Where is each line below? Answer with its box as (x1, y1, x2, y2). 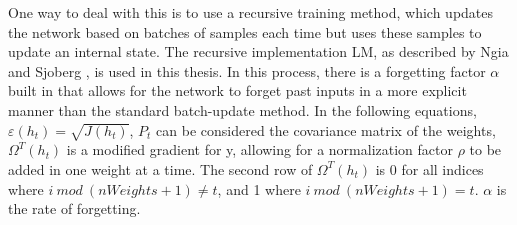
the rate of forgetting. (8, 198, 141, 219)
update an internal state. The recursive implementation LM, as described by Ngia (8, 41, 509, 62)
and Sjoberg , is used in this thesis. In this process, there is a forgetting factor (8, 60, 486, 81)
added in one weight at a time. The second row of (8, 158, 313, 179)
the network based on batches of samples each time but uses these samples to (8, 21, 482, 42)
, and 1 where (217, 178, 301, 199)
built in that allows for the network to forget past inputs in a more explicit (8, 80, 467, 101)
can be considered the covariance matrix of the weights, (156, 119, 496, 140)
